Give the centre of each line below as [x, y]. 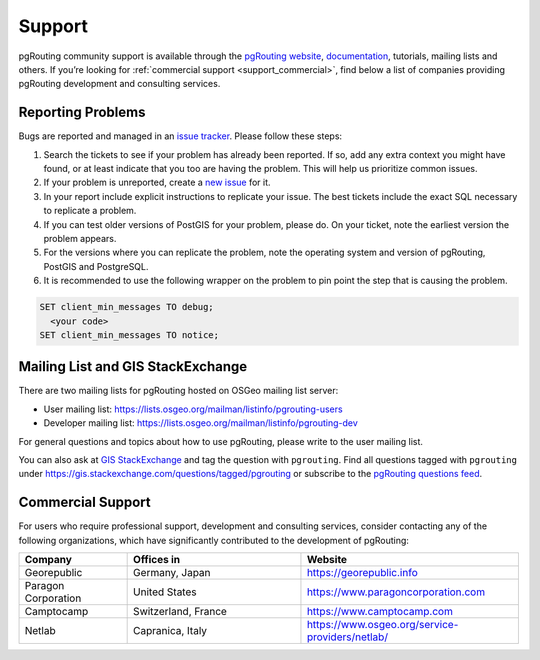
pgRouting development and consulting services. [119, 84]
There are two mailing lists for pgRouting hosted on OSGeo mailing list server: [178, 391]
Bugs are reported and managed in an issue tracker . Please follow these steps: [180, 136]
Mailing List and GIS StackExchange [133, 366]
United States [165, 592]
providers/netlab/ [347, 637]
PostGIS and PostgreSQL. [96, 266]
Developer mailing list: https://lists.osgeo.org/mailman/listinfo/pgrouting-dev [201, 423]
